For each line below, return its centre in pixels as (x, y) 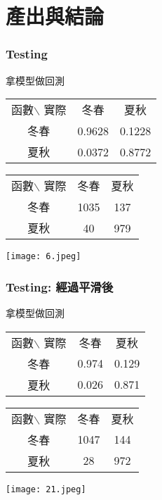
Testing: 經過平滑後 (60, 286)
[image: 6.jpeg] (43, 257)
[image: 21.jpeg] (46, 489)
